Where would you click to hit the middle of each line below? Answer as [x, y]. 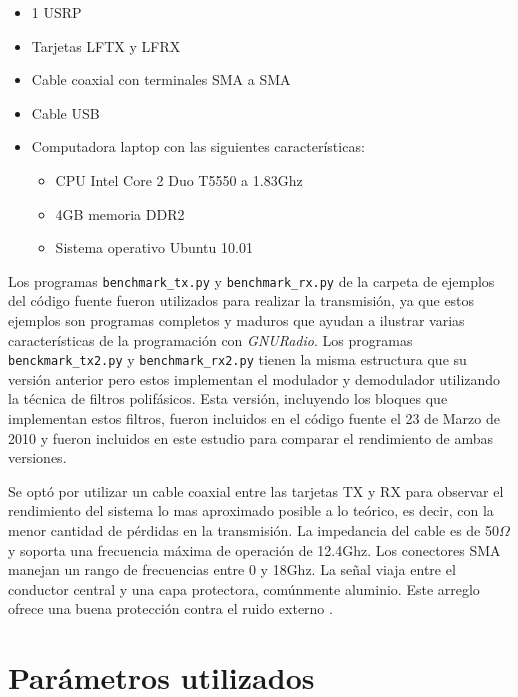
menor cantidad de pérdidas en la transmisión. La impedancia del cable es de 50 [253, 530]
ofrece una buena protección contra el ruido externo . [170, 608]
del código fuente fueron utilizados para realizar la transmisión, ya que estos [241, 300]
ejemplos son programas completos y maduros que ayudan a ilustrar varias [236, 320]
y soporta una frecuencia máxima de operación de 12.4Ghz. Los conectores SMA [254, 549]
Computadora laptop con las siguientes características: [198, 146]
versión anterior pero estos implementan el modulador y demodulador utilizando [254, 378]
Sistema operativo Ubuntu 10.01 [154, 247]
